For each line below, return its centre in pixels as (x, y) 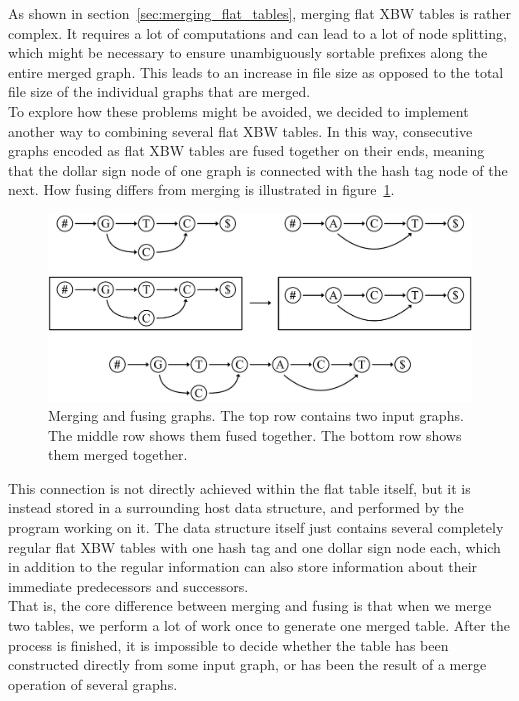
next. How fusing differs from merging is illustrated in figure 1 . (201, 189)
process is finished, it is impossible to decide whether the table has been (228, 644)
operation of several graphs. (93, 683)
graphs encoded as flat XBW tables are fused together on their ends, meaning (246, 150)
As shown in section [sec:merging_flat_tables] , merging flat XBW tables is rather (259, 13)
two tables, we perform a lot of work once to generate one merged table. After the (259, 625)
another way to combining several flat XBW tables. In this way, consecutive (240, 130)
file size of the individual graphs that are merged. (159, 91)
